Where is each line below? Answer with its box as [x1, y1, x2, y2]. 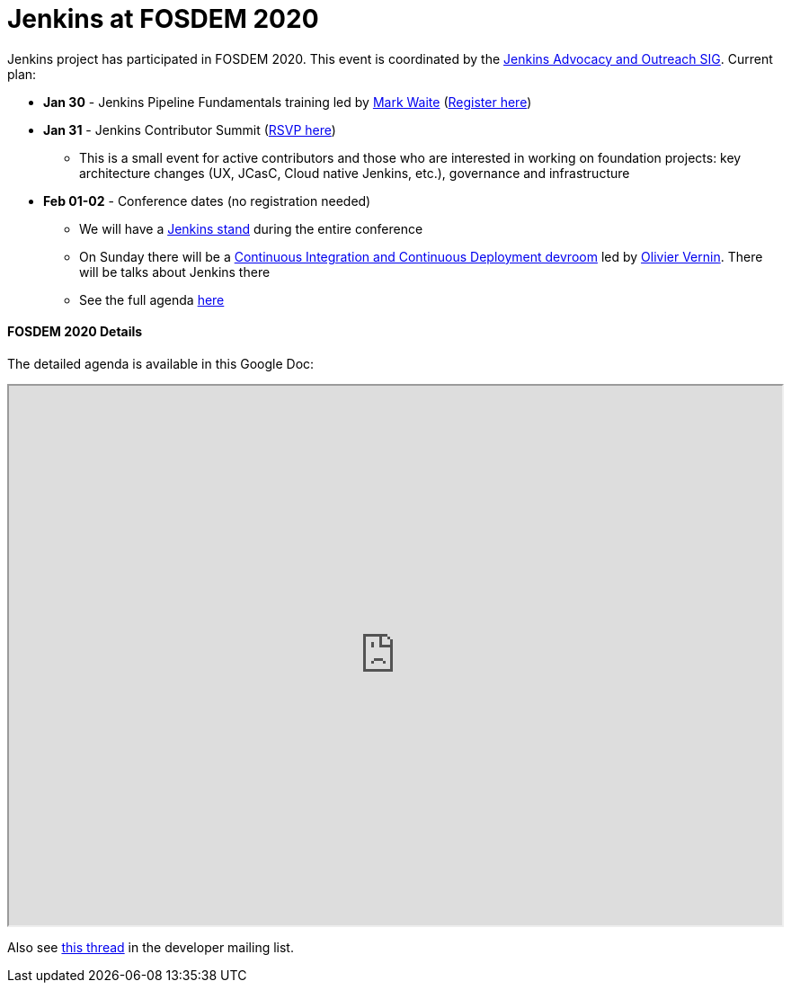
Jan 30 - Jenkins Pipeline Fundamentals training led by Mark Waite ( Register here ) [43, 94, 532, 110]
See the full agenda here [79, 291, 225, 308]
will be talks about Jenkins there [79, 263, 271, 280]
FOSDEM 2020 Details [7, 324, 143, 340]
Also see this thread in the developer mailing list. [7, 939, 294, 955]
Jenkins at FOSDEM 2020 [7, 4, 319, 34]
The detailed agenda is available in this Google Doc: [7, 355, 315, 371]
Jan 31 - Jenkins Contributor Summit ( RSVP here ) [43, 121, 336, 138]
